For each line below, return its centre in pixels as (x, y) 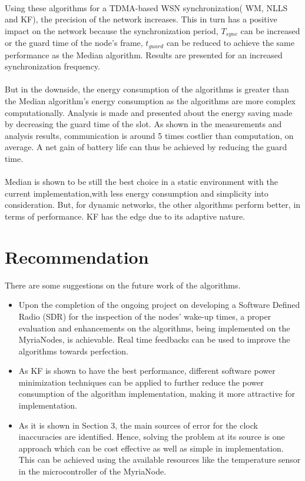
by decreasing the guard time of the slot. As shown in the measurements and (143, 124)
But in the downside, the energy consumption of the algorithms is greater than (147, 89)
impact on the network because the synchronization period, (112, 30)
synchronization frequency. (52, 66)
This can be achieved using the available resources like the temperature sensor (160, 460)
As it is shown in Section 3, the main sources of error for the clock (138, 425)
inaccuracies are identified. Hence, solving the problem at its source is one (152, 437)
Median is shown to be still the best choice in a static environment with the (141, 182)
